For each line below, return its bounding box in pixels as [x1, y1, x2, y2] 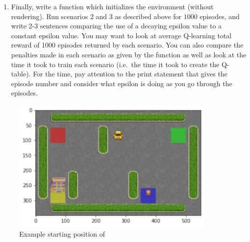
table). [11, 69, 31, 79]
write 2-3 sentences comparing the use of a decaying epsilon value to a [11, 21, 222, 31]
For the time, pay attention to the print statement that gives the [33, 69, 227, 79]
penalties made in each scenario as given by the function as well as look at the [11, 49, 247, 59]
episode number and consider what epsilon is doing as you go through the [11, 78, 232, 88]
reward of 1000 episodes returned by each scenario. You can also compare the [11, 40, 244, 50]
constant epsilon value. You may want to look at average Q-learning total [11, 30, 232, 40]
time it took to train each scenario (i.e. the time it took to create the [11, 59, 220, 69]
